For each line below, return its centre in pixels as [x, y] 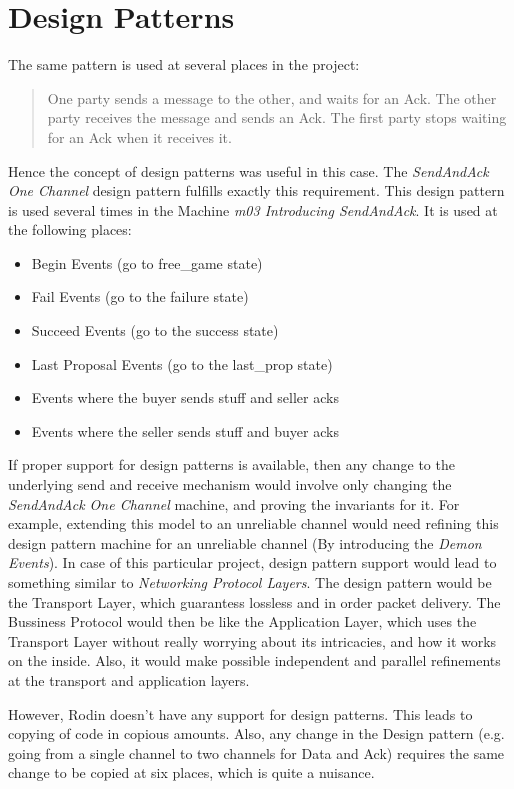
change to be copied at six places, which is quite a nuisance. [191, 772]
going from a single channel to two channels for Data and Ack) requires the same [256, 752]
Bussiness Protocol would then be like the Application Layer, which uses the [242, 621]
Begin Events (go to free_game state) [147, 262]
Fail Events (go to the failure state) [140, 296]
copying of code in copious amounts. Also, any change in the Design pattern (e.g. [256, 733]
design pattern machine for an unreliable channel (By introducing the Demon [245, 542]
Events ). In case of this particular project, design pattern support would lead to [252, 562]
